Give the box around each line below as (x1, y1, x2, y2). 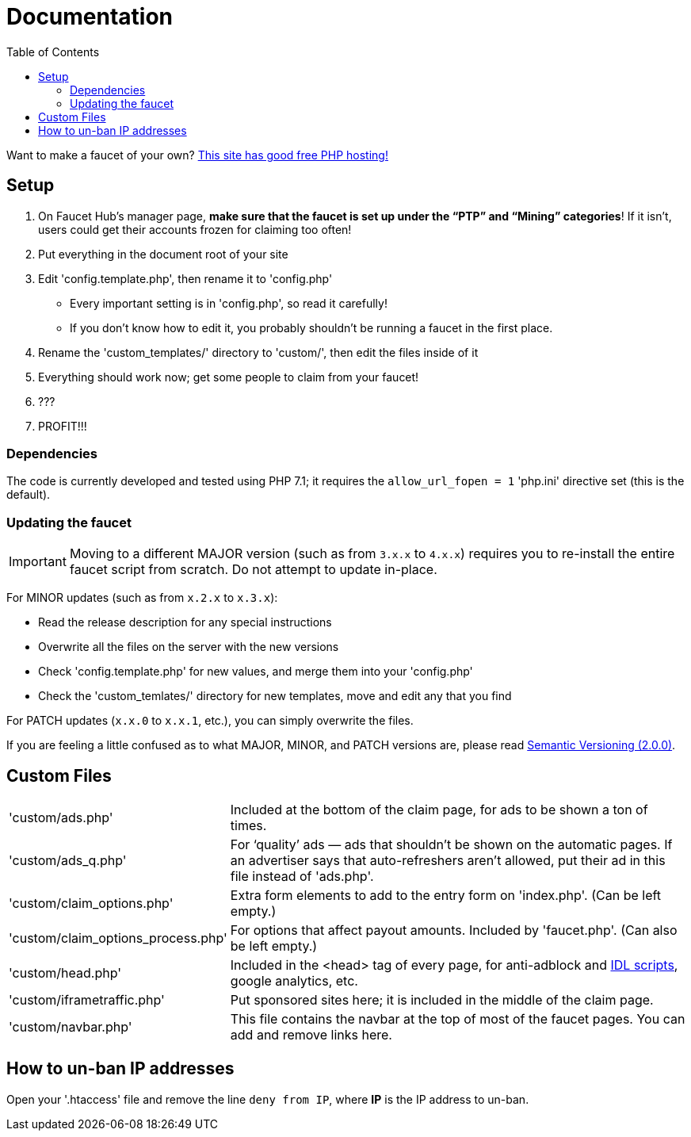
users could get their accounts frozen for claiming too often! (38, 222, 352, 236)
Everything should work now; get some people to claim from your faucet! (38, 369, 419, 384)
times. (230, 817, 267, 833)
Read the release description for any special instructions (38, 615, 332, 630)
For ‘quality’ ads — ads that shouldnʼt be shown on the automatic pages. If (230, 836, 673, 852)
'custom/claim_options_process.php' (9, 929, 227, 946)
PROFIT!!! (38, 419, 87, 433)
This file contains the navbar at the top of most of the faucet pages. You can (230, 1010, 685, 1027)
